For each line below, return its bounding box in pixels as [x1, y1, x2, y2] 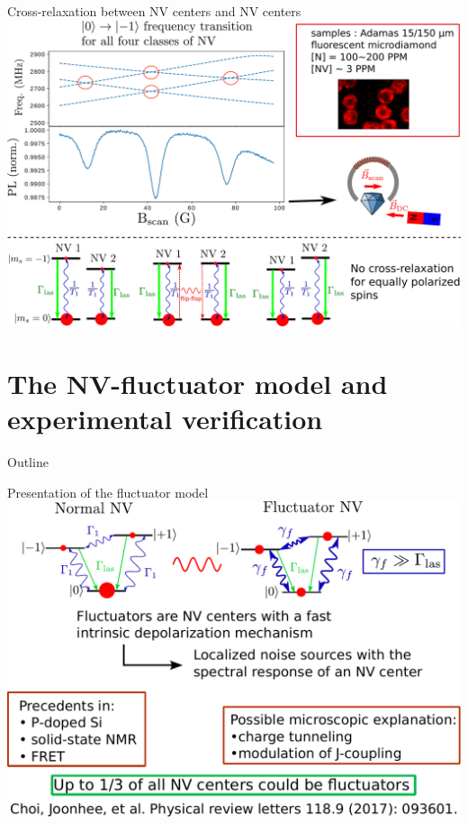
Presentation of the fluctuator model [7, 482, 209, 501]
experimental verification [7, 400, 323, 437]
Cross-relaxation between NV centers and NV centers [7, 2, 301, 20]
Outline [7, 453, 49, 472]
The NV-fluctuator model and [7, 364, 388, 401]
